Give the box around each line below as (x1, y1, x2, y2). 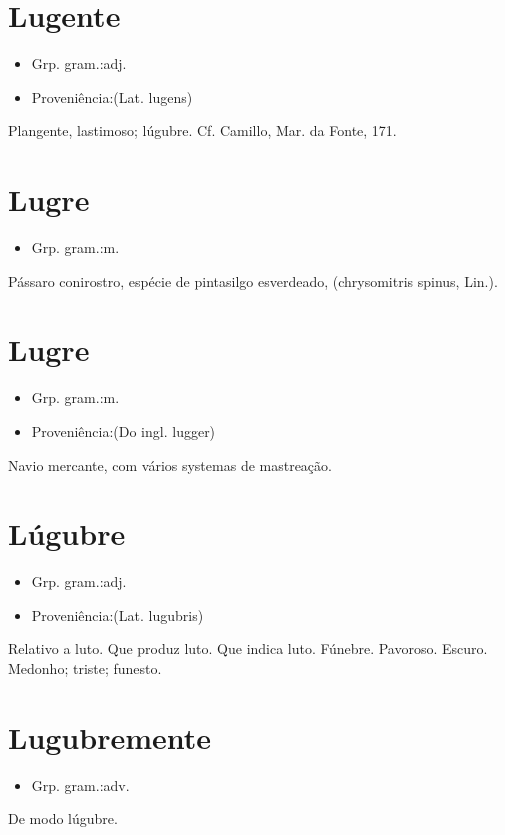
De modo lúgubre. (8, 808, 118, 829)
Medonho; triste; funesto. (8, 658, 162, 679)
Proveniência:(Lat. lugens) (31, 86, 193, 107)
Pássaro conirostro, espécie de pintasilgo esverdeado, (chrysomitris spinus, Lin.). (8, 270, 498, 291)
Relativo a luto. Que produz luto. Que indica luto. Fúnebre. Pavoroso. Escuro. (8, 638, 488, 659)
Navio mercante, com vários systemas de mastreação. (8, 454, 332, 475)
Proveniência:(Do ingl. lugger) (31, 420, 216, 441)
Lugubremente (8, 716, 212, 757)
